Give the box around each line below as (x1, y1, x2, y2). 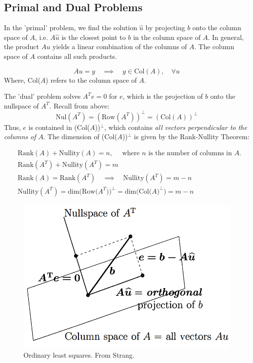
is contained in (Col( (28, 122, 90, 132)
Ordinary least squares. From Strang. (23, 349, 135, 360)
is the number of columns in (148, 150, 232, 157)
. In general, (208, 32, 244, 42)
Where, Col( (4, 74, 41, 85)
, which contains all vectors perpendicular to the (104, 122, 247, 132)
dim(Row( (68, 188, 98, 195)
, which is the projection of (122, 91, 203, 101)
